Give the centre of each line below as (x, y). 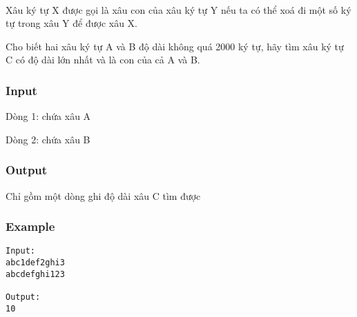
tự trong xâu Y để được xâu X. (72, 23)
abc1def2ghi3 (35, 263)
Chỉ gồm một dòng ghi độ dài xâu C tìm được (103, 195)
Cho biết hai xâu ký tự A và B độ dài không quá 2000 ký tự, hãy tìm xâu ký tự (175, 46)
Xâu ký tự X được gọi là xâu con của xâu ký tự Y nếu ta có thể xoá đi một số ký (178, 9)
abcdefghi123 (35, 274)
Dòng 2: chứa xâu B (48, 139)
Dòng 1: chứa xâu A (48, 116)
